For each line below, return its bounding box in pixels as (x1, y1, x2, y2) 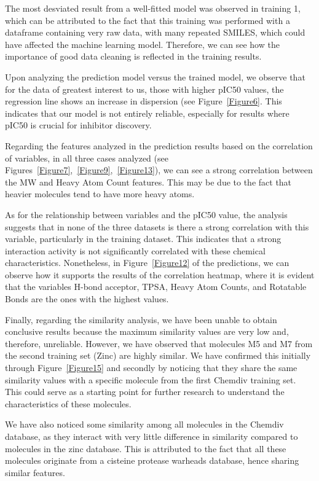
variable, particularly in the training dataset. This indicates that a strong (5, 232, 282, 245)
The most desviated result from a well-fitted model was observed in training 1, (5, 2, 301, 14)
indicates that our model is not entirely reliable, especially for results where (5, 106, 289, 119)
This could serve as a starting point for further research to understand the (5, 385, 285, 398)
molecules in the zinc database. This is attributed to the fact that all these (5, 442, 286, 455)
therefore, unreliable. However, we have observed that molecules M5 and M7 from (5, 337, 313, 350)
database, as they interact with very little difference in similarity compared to (5, 430, 298, 442)
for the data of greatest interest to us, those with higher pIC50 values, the (5, 82, 284, 95)
